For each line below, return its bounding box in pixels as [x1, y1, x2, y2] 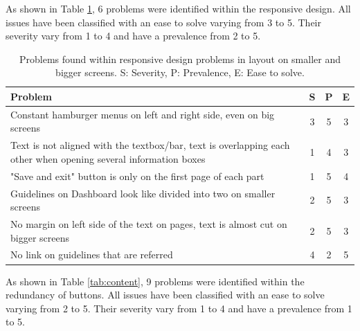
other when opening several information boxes [10, 151, 206, 165]
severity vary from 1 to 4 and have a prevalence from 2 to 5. [6, 28, 261, 43]
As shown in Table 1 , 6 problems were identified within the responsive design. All [6, 1, 351, 15]
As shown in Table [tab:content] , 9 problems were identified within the [6, 274, 305, 288]
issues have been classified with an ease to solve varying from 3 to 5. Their [6, 15, 321, 29]
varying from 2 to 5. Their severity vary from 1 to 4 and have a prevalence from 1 [6, 301, 352, 315]
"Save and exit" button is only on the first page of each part [10, 168, 264, 183]
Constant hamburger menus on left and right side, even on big [10, 107, 275, 121]
